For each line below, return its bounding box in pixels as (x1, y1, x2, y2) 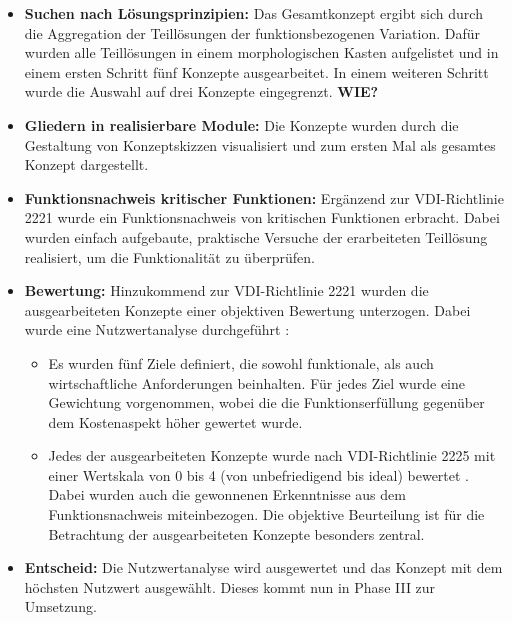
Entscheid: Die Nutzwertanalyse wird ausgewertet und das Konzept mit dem (24, 557, 503, 578)
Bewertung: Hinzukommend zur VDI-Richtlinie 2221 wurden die (24, 280, 429, 301)
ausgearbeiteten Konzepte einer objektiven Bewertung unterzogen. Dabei (24, 299, 471, 320)
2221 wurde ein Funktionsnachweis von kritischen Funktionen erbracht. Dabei (24, 207, 500, 228)
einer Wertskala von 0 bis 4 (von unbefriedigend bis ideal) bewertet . (48, 464, 470, 485)
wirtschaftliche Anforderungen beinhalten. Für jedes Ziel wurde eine (48, 372, 465, 393)
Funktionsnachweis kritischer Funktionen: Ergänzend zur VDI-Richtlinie (24, 187, 504, 208)
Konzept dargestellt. (24, 154, 149, 175)
